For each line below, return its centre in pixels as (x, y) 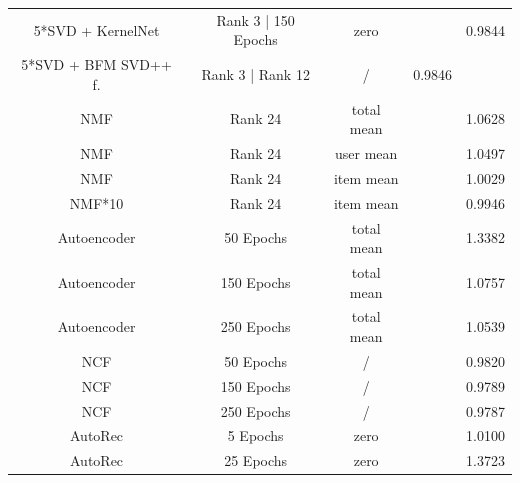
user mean (366, 153)
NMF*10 (96, 202)
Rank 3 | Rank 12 (255, 73)
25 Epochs (256, 460)
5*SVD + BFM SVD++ (96, 64)
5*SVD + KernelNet (96, 29)
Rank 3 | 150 (255, 19)
